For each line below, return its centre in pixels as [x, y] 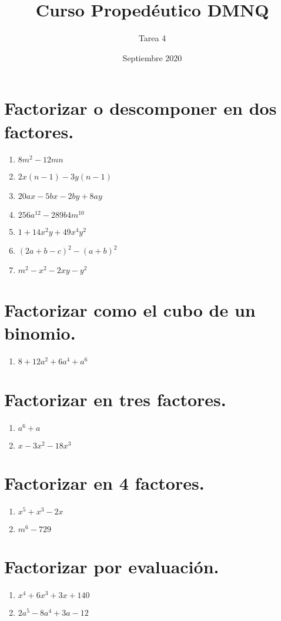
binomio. [40, 332]
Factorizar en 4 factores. [104, 483]
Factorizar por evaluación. [112, 567]
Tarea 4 [152, 38]
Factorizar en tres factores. [115, 399]
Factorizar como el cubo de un [130, 309]
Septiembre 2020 [152, 57]
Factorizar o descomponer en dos [140, 108]
